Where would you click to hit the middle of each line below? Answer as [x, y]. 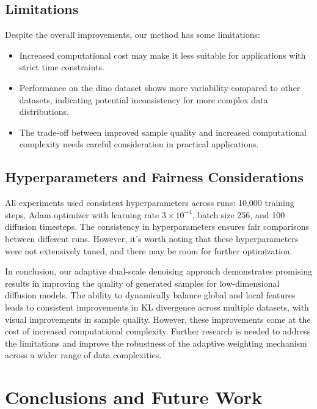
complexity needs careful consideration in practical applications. [139, 144]
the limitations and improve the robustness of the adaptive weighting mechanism [156, 343]
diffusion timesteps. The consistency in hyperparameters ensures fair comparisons [157, 227]
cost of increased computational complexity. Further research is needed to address [158, 331]
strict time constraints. [62, 67]
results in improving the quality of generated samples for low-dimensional [142, 283]
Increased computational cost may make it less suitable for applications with [162, 55]
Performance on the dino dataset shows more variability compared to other [160, 87]
